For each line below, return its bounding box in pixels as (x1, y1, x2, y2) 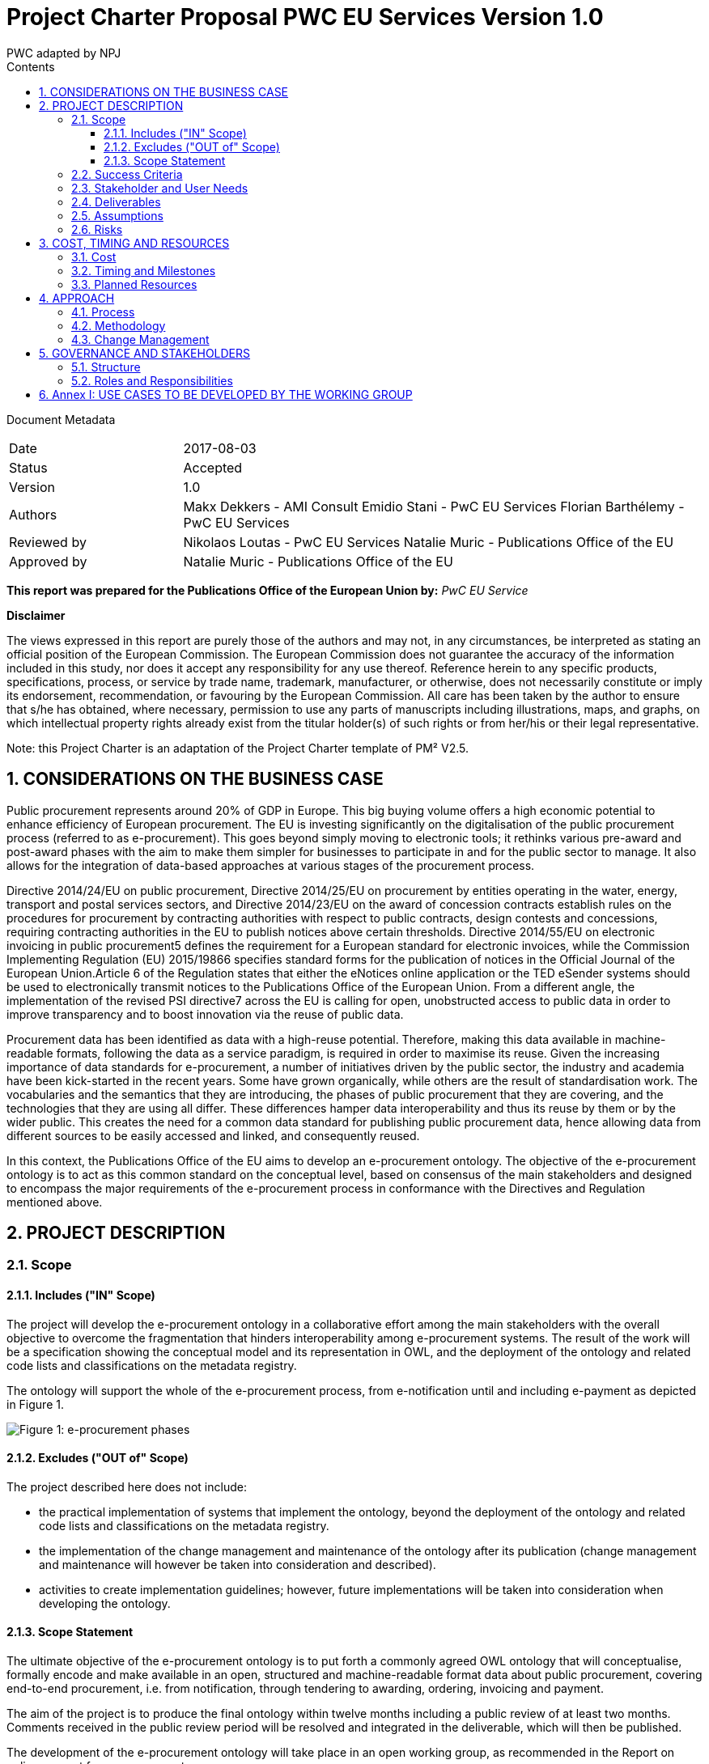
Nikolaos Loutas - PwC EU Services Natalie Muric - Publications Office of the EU (183, 533, 674, 550)
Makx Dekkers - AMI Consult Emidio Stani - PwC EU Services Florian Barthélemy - (183, 498, 685, 515)
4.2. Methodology (71, 318, 166, 333)
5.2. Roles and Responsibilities (71, 373, 233, 388)
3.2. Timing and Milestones (71, 263, 216, 278)
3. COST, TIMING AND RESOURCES (39, 235, 230, 250)
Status (9, 459, 48, 476)
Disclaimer (6, 608, 66, 622)
